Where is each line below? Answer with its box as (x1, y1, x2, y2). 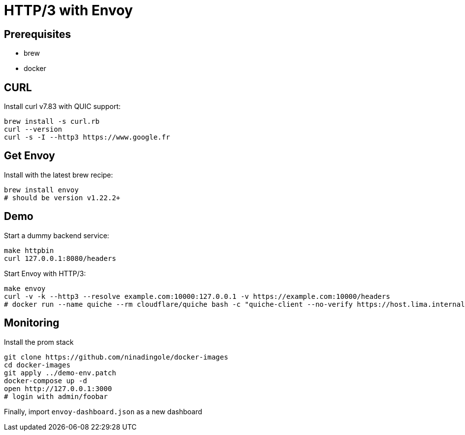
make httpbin (4, 246, 54, 254)
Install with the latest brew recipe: (4, 170, 113, 179)
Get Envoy (4, 149, 55, 162)
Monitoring (4, 317, 60, 329)
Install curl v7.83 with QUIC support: (4, 102, 121, 111)
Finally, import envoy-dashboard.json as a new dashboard (4, 407, 202, 416)
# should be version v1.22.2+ (4, 193, 121, 202)
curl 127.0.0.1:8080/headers (4, 254, 116, 262)
